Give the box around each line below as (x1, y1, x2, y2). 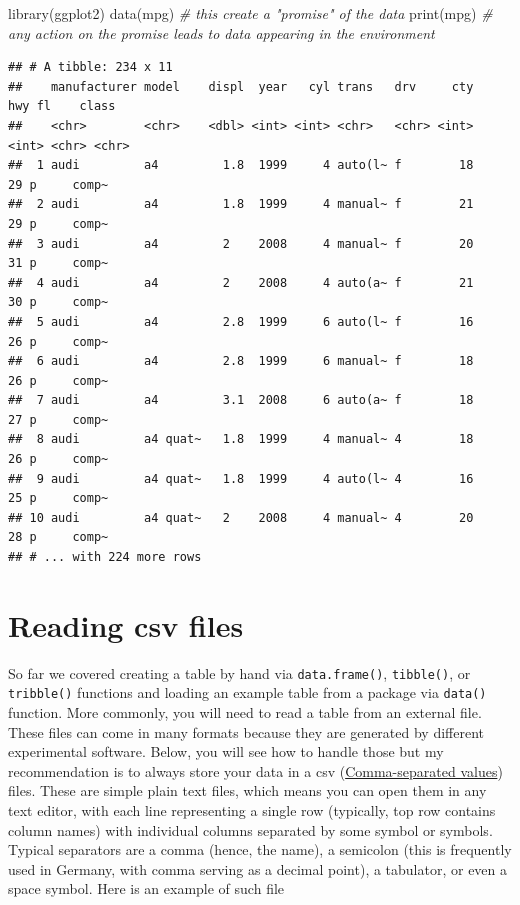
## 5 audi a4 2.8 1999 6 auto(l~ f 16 (8, 314, 474, 329)
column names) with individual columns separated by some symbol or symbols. (8, 819, 493, 840)
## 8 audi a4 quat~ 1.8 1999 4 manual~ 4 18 (8, 432, 474, 447)
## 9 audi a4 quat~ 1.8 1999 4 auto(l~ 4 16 (8, 471, 474, 486)
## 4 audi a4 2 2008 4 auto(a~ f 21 (8, 275, 474, 290)
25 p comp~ (8, 491, 109, 506)
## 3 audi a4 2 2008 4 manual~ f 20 (8, 236, 474, 251)
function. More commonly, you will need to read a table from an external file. (8, 702, 482, 723)
